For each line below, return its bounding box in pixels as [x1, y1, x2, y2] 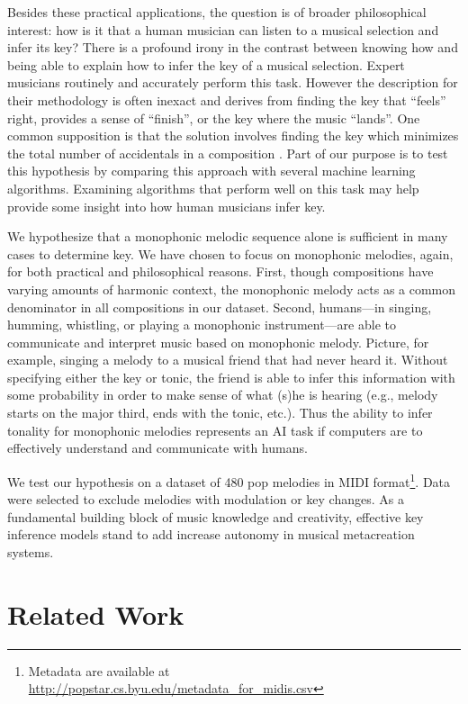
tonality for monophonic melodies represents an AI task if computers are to [7, 420, 423, 439]
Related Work [7, 595, 184, 632]
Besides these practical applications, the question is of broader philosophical [7, 3, 427, 21]
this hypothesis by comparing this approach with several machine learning [7, 161, 416, 180]
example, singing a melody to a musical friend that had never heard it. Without [7, 350, 448, 369]
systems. [7, 542, 54, 561]
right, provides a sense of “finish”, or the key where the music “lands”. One [7, 108, 420, 127]
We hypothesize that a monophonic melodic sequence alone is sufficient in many [7, 227, 448, 246]
